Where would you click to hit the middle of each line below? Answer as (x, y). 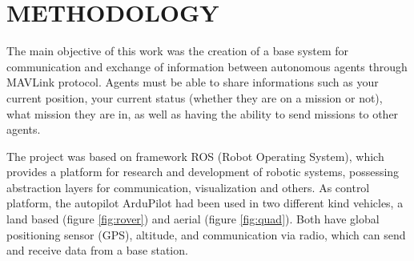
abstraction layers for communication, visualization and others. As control (188, 187)
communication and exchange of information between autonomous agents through (207, 66)
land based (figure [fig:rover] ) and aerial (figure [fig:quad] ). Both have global (193, 219)
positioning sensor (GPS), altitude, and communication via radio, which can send (206, 234)
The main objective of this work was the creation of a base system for (178, 51)
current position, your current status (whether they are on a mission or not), (195, 97)
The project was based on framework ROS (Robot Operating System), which (195, 156)
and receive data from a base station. (97, 250)
